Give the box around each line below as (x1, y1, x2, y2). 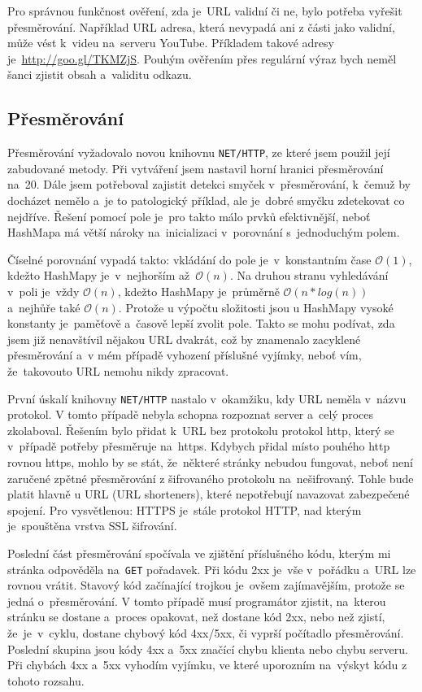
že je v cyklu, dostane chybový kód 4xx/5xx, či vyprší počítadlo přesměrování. (7, 624, 404, 641)
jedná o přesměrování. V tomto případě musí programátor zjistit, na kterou (7, 592, 386, 609)
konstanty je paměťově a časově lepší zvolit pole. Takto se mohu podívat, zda (7, 315, 395, 332)
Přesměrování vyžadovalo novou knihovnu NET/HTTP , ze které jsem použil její (7, 144, 390, 161)
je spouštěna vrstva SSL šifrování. (7, 517, 177, 534)
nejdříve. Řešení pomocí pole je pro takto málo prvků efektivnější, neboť (7, 207, 371, 224)
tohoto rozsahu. (7, 672, 85, 689)
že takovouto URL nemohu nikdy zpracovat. (7, 362, 229, 379)
